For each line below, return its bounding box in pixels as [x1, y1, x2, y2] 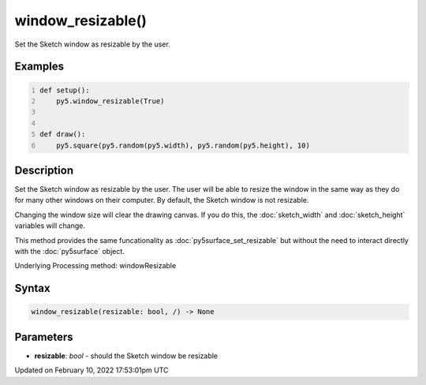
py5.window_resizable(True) [56, 96, 165, 106]
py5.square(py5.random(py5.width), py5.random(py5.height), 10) [56, 140, 311, 150]
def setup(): [39, 85, 90, 95]
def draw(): [39, 130, 86, 139]
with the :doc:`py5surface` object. [14, 246, 125, 256]
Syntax [14, 282, 50, 295]
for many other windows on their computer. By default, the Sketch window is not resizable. [14, 196, 309, 205]
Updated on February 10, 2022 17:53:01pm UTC [14, 365, 169, 375]
